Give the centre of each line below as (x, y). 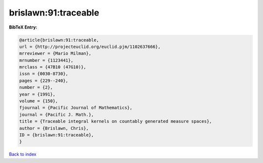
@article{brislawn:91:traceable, (59, 40)
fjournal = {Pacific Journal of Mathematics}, (76, 108)
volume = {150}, (39, 101)
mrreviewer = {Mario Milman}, (55, 54)
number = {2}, (36, 88)
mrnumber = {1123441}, (46, 60)
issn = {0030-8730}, (44, 74)
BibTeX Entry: (23, 27)
